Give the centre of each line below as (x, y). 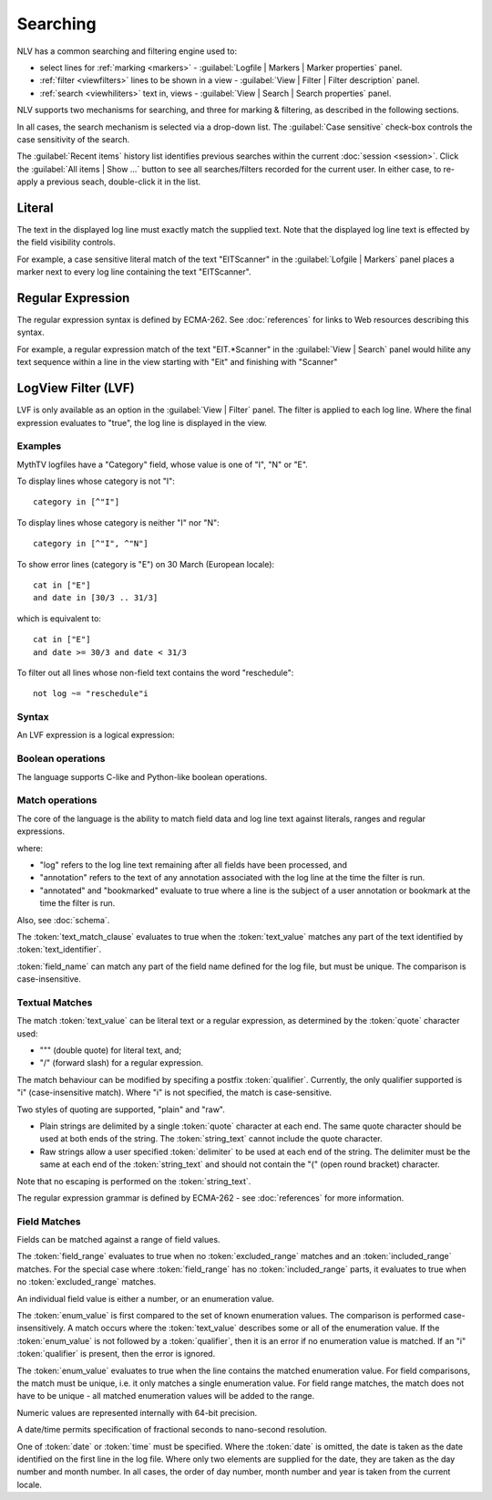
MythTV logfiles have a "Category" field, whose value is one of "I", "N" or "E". (163, 464)
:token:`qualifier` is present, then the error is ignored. (116, 1354)
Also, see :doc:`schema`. (63, 920)
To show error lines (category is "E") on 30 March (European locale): (146, 564)
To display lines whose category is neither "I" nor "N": (118, 522)
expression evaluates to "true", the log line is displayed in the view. (142, 422)
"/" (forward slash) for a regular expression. (122, 1063)
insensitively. (41, 1328)
